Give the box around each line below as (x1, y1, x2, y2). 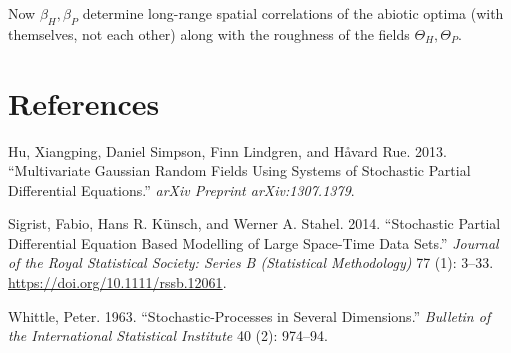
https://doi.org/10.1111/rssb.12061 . (8, 272, 227, 293)
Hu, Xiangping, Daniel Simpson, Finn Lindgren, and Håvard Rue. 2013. (8, 140, 447, 161)
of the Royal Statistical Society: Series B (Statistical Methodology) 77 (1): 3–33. (8, 252, 494, 273)
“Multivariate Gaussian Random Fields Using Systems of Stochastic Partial (8, 160, 471, 181)
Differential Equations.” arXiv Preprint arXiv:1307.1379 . (8, 179, 355, 200)
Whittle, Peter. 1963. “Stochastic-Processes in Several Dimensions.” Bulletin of (8, 305, 491, 326)
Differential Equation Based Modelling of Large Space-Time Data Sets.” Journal (8, 232, 499, 253)
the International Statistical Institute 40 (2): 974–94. (8, 325, 328, 346)
